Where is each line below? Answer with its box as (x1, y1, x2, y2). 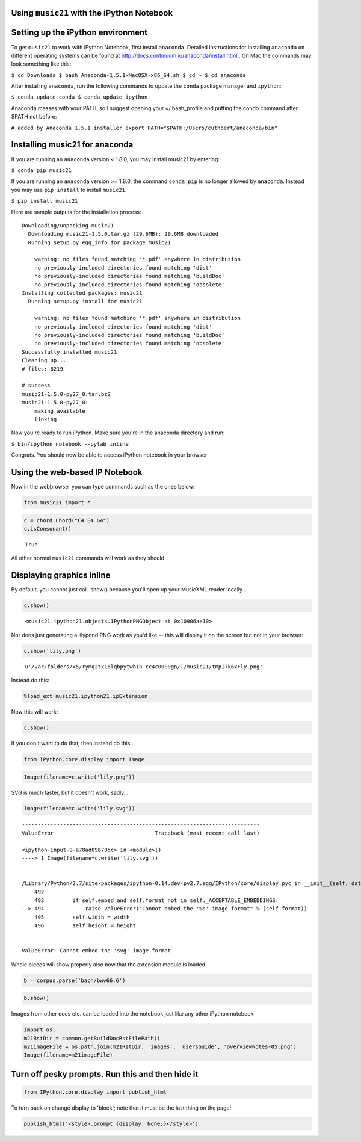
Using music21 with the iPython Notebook (11, 8, 173, 18)
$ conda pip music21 (11, 167, 72, 174)
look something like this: (11, 60, 72, 67)
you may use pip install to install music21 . (11, 186, 127, 193)
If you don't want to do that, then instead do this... (11, 739, 135, 747)
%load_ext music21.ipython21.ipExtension (23, 693, 148, 699)
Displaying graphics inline (11, 570, 111, 581)
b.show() (23, 995, 50, 1002)
